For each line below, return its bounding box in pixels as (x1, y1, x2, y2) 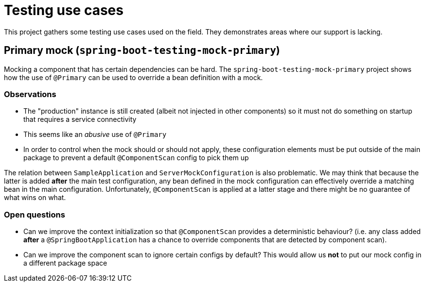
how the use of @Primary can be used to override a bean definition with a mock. (4, 73, 263, 82)
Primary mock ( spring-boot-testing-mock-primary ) (4, 44, 280, 57)
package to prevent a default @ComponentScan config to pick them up (23, 153, 249, 162)
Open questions (4, 209, 65, 219)
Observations (4, 89, 56, 99)
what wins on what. (4, 193, 66, 202)
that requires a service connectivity (23, 115, 137, 124)
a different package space (23, 259, 107, 268)
